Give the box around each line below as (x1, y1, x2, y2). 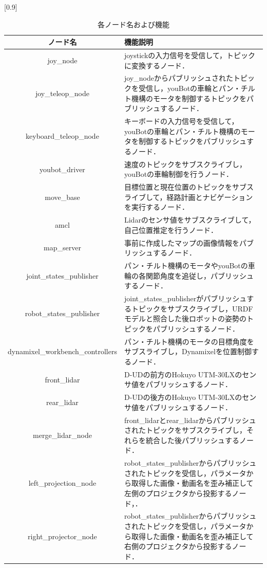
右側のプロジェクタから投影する (124, 541, 232, 552)
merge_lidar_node (33, 430, 92, 441)
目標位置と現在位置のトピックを (124, 181, 232, 192)
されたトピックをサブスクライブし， (124, 425, 246, 435)
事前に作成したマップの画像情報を (124, 237, 239, 248)
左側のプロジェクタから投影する (124, 488, 232, 499)
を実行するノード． (124, 201, 189, 212)
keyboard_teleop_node (26, 131, 99, 141)
